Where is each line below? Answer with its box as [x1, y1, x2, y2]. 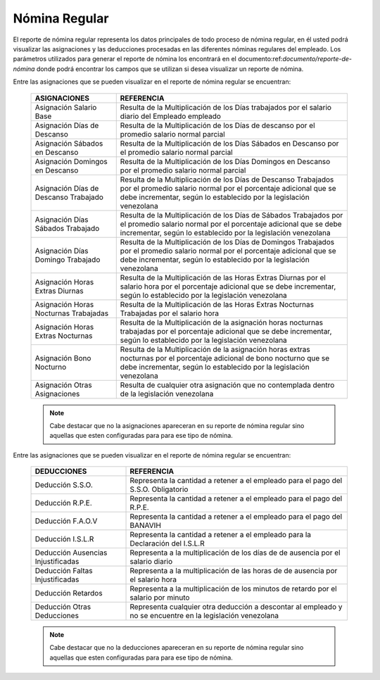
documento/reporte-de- [282, 55, 352, 63]
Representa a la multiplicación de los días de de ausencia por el [129, 548, 341, 558]
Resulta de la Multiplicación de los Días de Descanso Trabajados [120, 175, 334, 184]
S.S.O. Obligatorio [129, 484, 189, 494]
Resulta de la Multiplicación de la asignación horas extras [120, 344, 310, 354]
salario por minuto [129, 593, 190, 603]
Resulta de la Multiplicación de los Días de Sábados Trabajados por [120, 210, 343, 220]
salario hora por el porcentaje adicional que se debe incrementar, [120, 282, 336, 291]
